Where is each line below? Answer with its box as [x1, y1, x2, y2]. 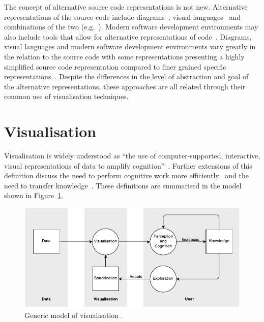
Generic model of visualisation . [24, 310, 123, 320]
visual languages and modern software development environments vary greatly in [4, 41, 256, 52]
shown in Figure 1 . [4, 190, 64, 201]
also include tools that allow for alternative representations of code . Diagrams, [4, 31, 252, 42]
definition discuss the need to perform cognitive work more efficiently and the [4, 170, 249, 181]
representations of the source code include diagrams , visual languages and [4, 11, 241, 22]
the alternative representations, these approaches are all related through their [4, 81, 246, 91]
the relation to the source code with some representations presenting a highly [4, 51, 245, 61]
